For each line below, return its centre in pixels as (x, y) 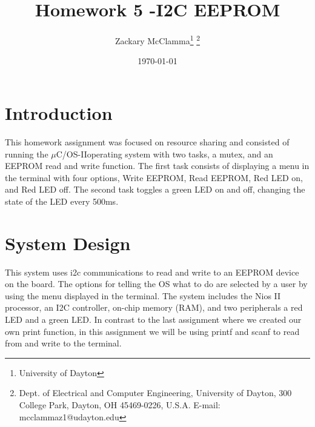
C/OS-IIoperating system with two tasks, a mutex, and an (164, 154)
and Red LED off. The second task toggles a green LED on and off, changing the (155, 189)
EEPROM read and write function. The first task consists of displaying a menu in (157, 166)
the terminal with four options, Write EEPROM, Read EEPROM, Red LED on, (154, 177)
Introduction (59, 112)
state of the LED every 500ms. (62, 201)
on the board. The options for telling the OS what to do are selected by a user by (156, 284)
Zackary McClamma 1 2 (157, 40)
